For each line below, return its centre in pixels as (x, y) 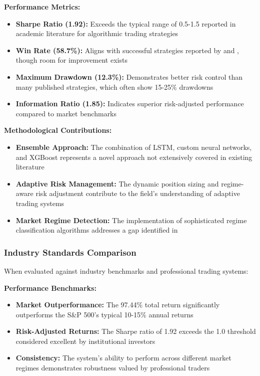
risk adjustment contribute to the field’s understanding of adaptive (138, 193)
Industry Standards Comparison (70, 252)
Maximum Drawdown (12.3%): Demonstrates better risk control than (129, 76)
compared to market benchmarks (66, 113)
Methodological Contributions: (58, 130)
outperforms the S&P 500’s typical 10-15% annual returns (104, 314)
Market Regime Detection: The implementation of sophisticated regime (131, 220)
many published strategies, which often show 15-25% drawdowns (114, 86)
